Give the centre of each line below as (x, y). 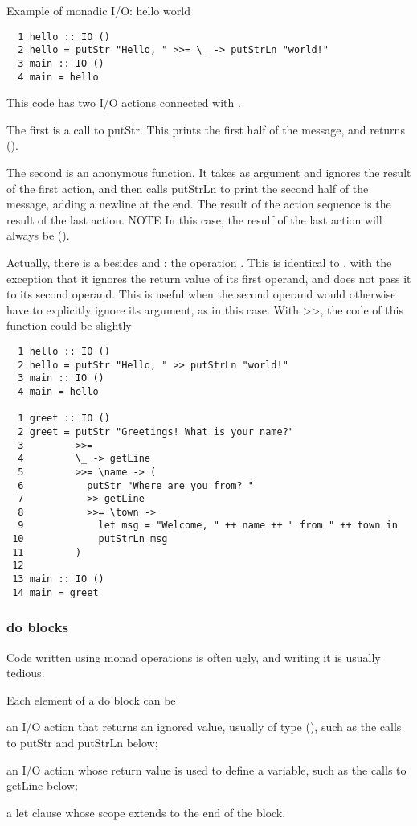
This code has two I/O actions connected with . (124, 103)
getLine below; (42, 785)
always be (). (38, 235)
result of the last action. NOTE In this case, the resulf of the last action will (194, 219)
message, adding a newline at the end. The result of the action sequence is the (199, 204)
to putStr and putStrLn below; (82, 742)
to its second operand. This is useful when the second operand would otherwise (201, 294)
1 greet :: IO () (64, 419)
